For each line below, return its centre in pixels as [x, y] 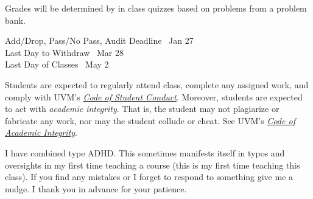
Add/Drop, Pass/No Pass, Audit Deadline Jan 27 [99, 40]
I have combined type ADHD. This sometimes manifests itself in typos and [145, 152]
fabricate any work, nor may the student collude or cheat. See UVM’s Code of [150, 120]
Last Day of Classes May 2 [57, 64]
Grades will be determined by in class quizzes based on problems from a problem [156, 8]
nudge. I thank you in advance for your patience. [96, 188]
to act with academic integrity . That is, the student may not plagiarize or [142, 109]
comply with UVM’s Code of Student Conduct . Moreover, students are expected [154, 96]
